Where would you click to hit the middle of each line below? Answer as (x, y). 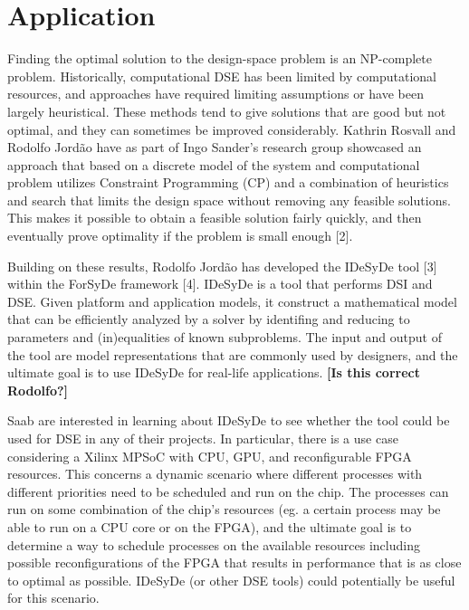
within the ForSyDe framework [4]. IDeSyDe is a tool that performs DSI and (220, 284)
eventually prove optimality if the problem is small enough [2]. (180, 236)
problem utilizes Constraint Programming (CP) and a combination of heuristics (228, 182)
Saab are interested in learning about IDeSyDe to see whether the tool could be (229, 420)
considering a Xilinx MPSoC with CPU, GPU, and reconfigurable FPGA (210, 456)
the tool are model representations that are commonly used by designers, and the (233, 354)
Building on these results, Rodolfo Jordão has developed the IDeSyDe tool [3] (222, 266)
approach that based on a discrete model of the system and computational (214, 164)
